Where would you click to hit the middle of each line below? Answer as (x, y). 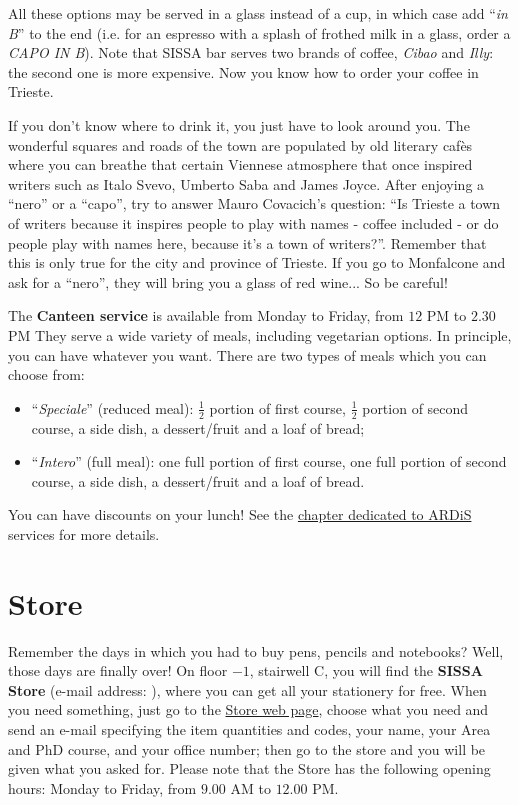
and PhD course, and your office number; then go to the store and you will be (247, 748)
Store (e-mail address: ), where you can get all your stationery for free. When (247, 689)
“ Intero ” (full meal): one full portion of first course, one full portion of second (269, 461)
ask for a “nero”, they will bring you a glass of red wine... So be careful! (228, 281)
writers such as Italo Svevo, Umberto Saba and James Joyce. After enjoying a (246, 183)
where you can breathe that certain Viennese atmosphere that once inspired (240, 164)
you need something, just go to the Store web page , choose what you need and (248, 709)
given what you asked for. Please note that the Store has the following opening (249, 768)
